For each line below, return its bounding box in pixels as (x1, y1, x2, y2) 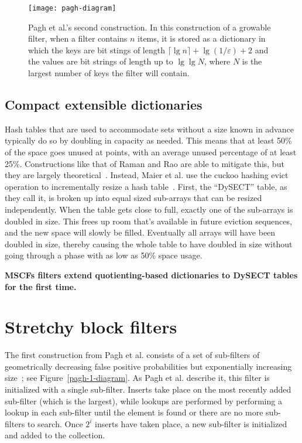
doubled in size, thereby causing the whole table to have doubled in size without (5, 237, 293, 250)
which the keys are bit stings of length (28, 43, 165, 56)
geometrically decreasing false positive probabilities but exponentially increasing (5, 360, 292, 372)
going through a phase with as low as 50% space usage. (5, 249, 203, 261)
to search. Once (28, 417, 83, 430)
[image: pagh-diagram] (28, 4, 116, 12)
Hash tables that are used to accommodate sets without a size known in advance (5, 122, 294, 135)
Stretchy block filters (5, 315, 177, 339)
